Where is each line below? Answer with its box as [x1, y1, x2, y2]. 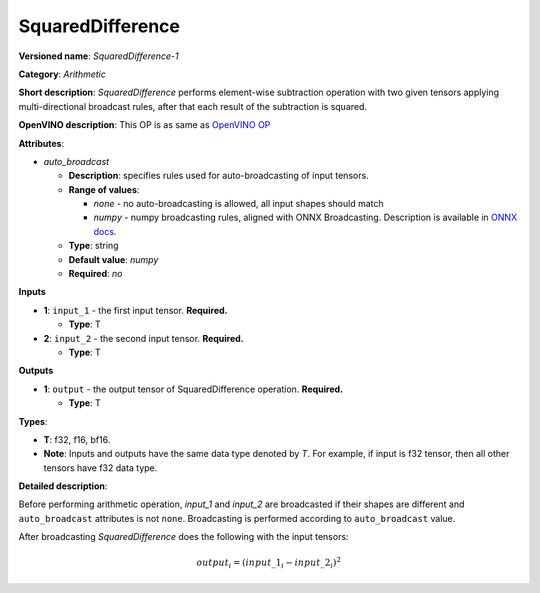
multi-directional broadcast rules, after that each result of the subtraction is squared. [18, 100, 368, 112]
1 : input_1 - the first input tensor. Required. [43, 304, 229, 316]
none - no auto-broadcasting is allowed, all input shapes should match [93, 198, 384, 210]
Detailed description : [18, 480, 108, 492]
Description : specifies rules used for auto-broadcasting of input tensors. [68, 170, 369, 182]
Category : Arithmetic [18, 68, 107, 80]
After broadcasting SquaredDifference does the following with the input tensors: [18, 531, 349, 543]
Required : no [68, 268, 123, 280]
